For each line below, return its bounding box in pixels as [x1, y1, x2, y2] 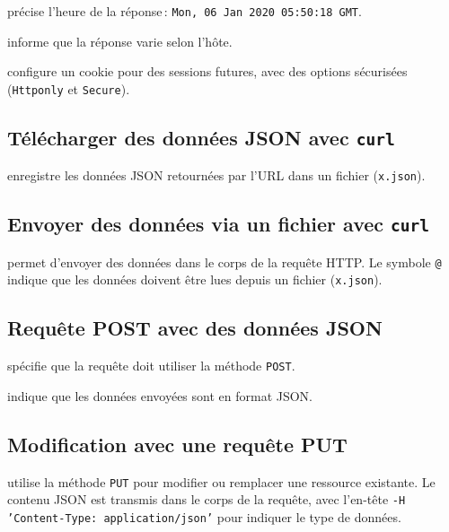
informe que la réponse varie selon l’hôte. [7, 31, 233, 50]
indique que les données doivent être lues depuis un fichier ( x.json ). [7, 270, 383, 289]
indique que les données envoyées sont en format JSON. [7, 386, 313, 405]
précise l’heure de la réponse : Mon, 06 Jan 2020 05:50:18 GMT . [7, 2, 362, 20]
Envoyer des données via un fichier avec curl [7, 210, 430, 238]
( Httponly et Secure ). [7, 79, 130, 98]
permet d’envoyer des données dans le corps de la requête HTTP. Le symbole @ [7, 252, 442, 271]
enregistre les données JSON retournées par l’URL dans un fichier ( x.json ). [7, 166, 426, 185]
